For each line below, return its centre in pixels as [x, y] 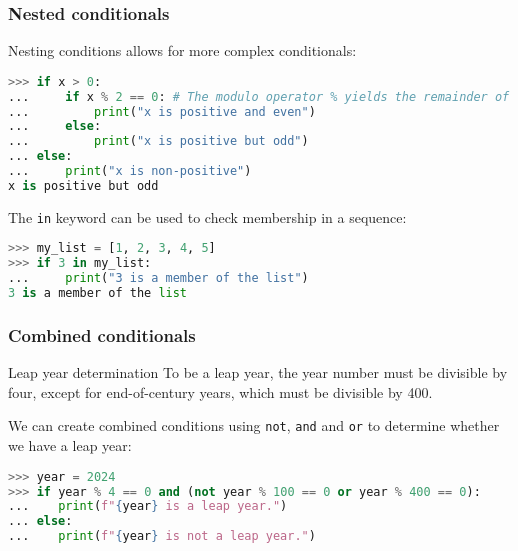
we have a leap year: [70, 445]
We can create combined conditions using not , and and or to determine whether [254, 425]
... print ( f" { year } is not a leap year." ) [162, 536]
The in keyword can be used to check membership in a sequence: [207, 216]
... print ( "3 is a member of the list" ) [158, 278]
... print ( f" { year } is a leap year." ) [148, 506]
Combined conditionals [102, 334]
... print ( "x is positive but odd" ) [158, 141]
